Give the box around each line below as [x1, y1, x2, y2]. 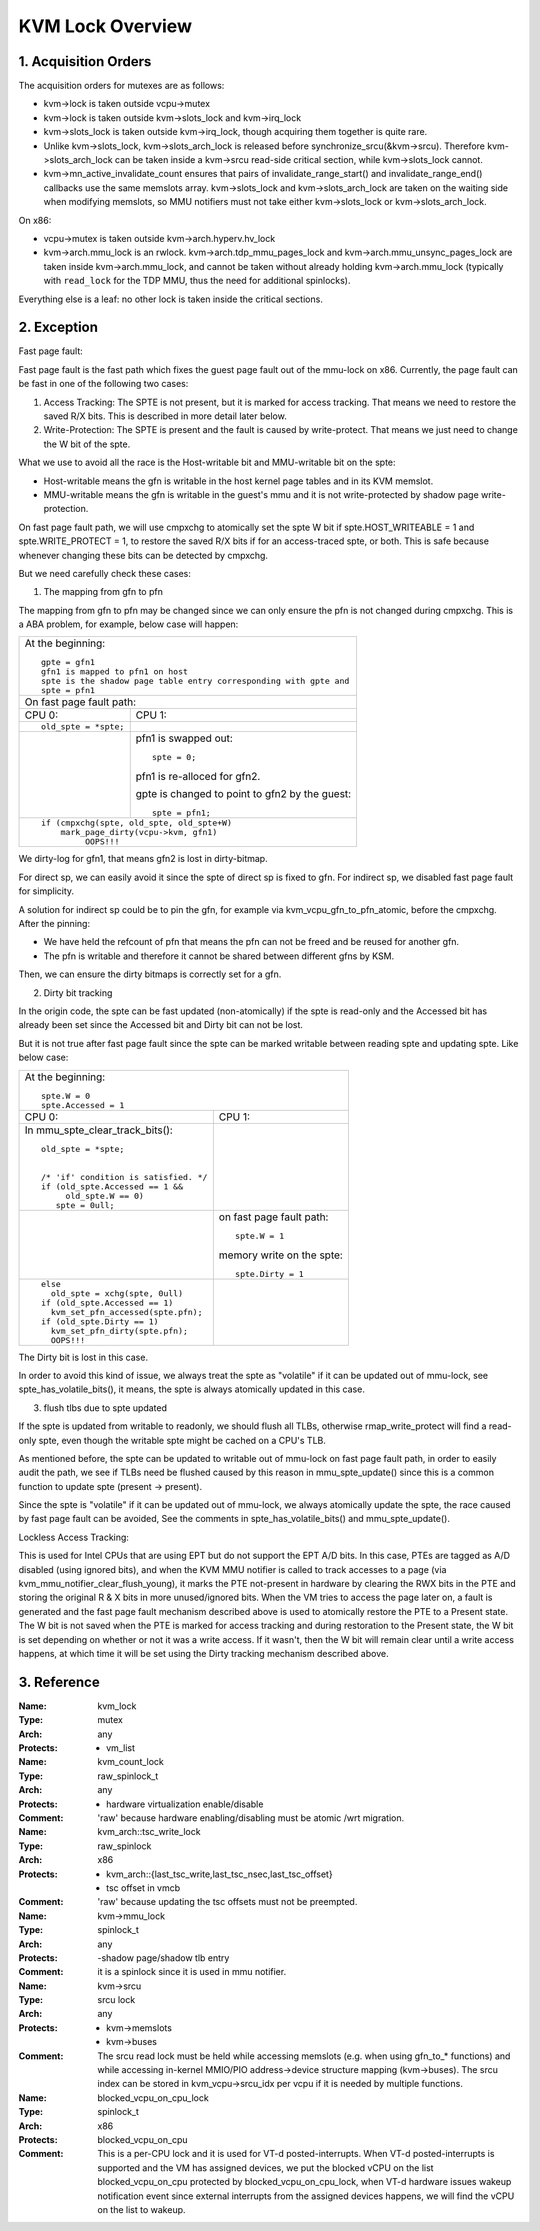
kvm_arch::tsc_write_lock [97, 1826, 201, 1838]
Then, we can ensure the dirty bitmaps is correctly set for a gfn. [18, 968, 282, 980]
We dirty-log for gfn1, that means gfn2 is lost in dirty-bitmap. [18, 853, 269, 865]
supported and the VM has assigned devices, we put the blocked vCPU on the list [97, 2161, 434, 2174]
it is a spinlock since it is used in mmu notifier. [97, 1966, 287, 1978]
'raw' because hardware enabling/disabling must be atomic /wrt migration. [97, 1812, 405, 1824]
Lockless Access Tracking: [18, 1531, 130, 1543]
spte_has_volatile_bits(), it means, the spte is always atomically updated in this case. [18, 1383, 365, 1395]
